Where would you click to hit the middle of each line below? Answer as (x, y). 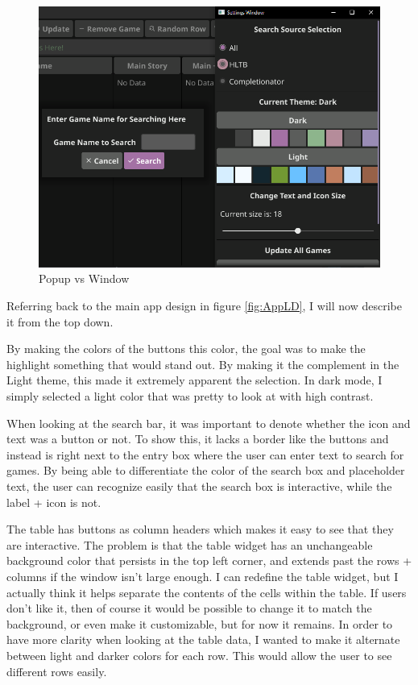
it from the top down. (60, 321)
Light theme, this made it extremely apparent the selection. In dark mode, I (195, 380)
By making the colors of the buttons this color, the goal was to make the (186, 349)
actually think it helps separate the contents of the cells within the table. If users (207, 592)
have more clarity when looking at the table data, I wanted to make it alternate (203, 639)
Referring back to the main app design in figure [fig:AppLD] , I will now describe (204, 306)
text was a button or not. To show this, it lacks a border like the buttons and (198, 439)
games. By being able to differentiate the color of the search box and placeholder (206, 470)
